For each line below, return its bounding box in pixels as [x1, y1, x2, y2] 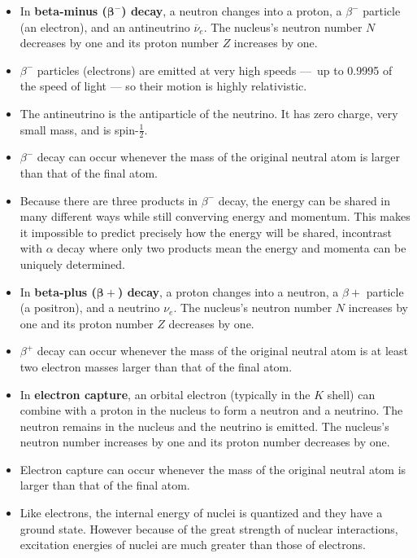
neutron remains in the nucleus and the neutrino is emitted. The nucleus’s [20, 417, 389, 434]
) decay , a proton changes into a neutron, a [118, 283, 339, 300]
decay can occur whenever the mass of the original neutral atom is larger [37, 148, 400, 165]
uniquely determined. [20, 255, 125, 272]
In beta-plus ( [20, 283, 97, 300]
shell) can [327, 385, 376, 402]
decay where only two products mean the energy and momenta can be [57, 239, 406, 257]
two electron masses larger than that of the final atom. [20, 358, 293, 375]
